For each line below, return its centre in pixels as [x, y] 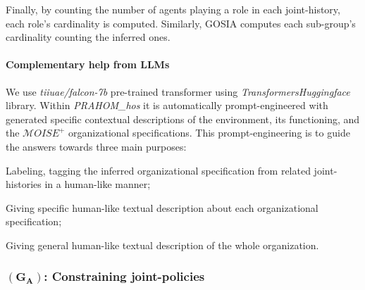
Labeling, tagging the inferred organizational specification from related [158, 170]
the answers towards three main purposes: [96, 146]
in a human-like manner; [98, 184]
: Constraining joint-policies [124, 276]
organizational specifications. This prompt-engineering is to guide [209, 133]
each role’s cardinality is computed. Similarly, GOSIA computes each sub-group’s [181, 23]
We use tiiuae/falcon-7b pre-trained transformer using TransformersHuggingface [178, 91]
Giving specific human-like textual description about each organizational [162, 207]
